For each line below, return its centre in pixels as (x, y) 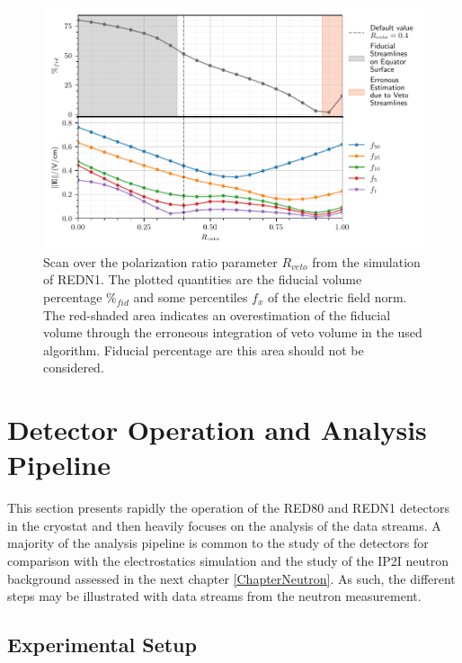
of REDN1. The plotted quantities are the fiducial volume (203, 279)
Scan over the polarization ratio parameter (160, 261)
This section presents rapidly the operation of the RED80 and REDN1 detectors (229, 508)
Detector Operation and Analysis (217, 430)
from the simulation (366, 261)
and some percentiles (191, 296)
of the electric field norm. (338, 296)
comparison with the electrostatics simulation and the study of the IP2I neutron (228, 561)
